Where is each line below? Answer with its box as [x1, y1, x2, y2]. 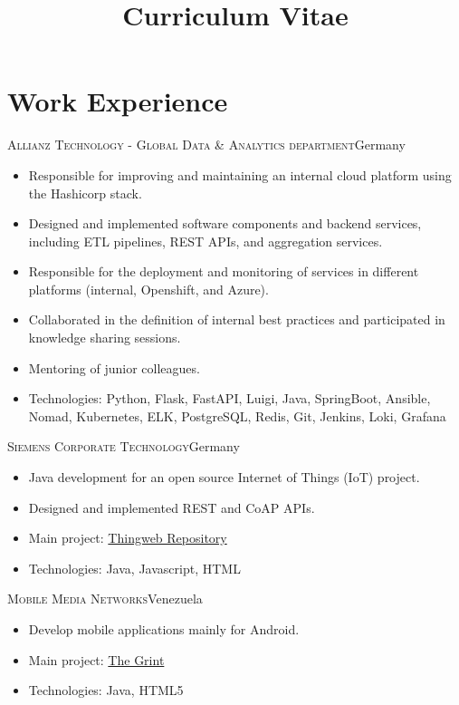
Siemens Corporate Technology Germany [7, 437, 240, 456]
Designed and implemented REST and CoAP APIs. [28, 497, 315, 517]
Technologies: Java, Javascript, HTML [28, 558, 241, 577]
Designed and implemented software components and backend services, [28, 214, 422, 233]
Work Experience [7, 82, 228, 120]
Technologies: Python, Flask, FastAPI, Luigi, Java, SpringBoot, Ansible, [28, 389, 431, 408]
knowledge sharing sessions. [28, 328, 181, 347]
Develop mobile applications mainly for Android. [28, 620, 300, 638]
